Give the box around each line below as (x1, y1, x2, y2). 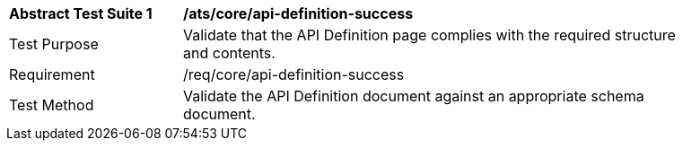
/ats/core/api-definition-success (183, 4, 414, 22)
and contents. (183, 44, 276, 62)
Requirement (9, 65, 95, 83)
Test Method (9, 96, 94, 114)
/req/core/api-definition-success (183, 65, 405, 83)
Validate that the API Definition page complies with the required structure (183, 26, 676, 44)
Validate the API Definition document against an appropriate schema (183, 87, 644, 105)
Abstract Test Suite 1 (9, 4, 153, 22)
